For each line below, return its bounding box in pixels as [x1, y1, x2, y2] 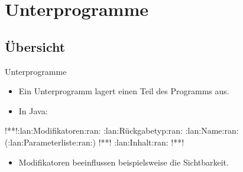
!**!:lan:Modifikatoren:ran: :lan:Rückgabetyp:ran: [5, 124, 183, 137]
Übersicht [5, 37, 66, 55]
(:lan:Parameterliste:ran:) [5, 135, 96, 148]
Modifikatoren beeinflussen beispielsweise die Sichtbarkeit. [18, 156, 229, 168]
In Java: [18, 104, 48, 117]
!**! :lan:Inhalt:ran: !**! [98, 135, 184, 148]
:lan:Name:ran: [185, 124, 239, 137]
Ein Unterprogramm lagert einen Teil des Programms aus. [18, 85, 229, 97]
